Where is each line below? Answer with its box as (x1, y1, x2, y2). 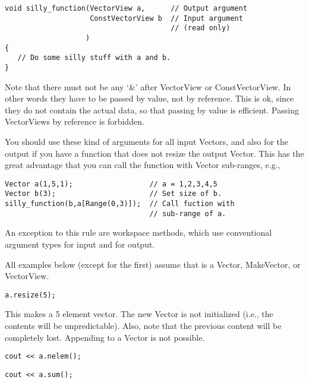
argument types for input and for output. (5, 238, 155, 250)
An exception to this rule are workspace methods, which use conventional (5, 226, 272, 239)
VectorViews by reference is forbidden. (5, 115, 144, 128)
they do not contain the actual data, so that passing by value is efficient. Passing (5, 103, 299, 116)
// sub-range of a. (149, 209, 226, 218)
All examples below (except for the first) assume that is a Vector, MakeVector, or (5, 258, 301, 270)
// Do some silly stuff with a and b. (17, 53, 171, 62)
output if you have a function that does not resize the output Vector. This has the (5, 147, 304, 159)
